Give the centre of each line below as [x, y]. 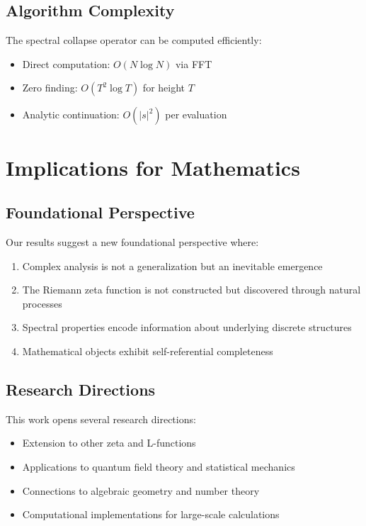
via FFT [194, 63]
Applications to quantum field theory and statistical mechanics [159, 466]
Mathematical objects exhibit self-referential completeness [148, 351]
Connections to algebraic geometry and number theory [141, 490]
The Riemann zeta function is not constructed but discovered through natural [191, 290]
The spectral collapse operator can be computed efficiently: [134, 40]
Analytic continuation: [71, 114]
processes [42, 303]
